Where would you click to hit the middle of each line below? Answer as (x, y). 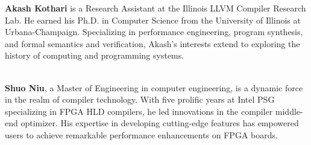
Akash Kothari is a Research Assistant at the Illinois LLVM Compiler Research (155, 8)
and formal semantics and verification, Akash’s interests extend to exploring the (152, 43)
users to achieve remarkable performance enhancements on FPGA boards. (141, 134)
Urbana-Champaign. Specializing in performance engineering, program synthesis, (154, 32)
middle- (289, 111)
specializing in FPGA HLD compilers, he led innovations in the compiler (139, 111)
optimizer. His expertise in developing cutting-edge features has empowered (160, 123)
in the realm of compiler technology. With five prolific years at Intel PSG (140, 99)
